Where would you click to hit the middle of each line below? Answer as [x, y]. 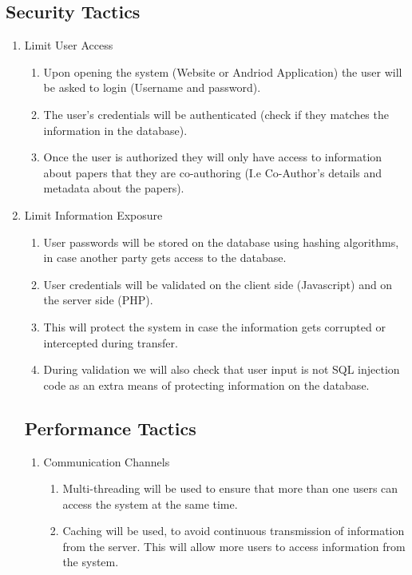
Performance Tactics [110, 428]
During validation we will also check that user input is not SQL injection [222, 369]
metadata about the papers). [114, 188]
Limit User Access [69, 45]
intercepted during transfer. [111, 342]
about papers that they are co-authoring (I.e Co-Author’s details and [213, 172]
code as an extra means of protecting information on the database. [206, 385]
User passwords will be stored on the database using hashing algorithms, [221, 242]
